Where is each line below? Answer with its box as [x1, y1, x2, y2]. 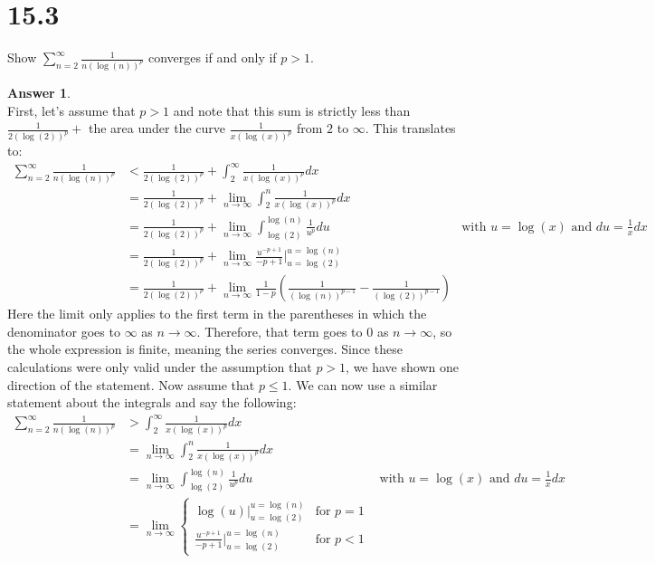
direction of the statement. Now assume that [7, 375, 255, 394]
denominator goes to [7, 321, 120, 340]
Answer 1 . [7, 83, 71, 101]
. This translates [365, 119, 456, 138]
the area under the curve [88, 119, 225, 138]
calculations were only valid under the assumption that [7, 357, 312, 376]
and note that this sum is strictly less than [173, 100, 411, 119]
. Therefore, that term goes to [196, 321, 363, 340]
